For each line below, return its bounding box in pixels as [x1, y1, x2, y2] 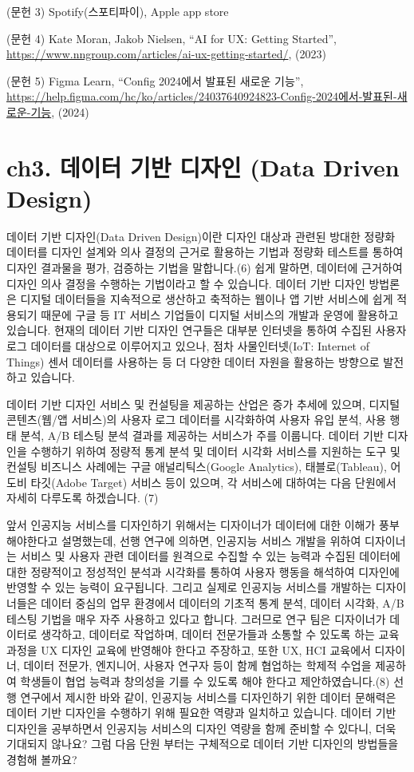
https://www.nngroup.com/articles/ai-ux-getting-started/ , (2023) [6, 46, 326, 62]
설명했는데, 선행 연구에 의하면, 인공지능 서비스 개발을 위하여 [61, 532, 361, 548]
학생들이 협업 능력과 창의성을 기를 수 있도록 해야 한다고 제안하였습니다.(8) [20, 672, 390, 689]
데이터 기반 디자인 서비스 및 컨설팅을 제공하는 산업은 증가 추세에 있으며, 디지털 [6, 395, 400, 412]
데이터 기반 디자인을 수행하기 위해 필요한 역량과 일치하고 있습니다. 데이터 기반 [6, 704, 396, 721]
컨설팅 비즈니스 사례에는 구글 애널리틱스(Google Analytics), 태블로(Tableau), [6, 458, 387, 475]
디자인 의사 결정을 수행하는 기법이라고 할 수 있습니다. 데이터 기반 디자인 [6, 275, 365, 291]
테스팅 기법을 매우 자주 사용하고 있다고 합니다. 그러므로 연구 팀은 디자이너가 [6, 610, 386, 627]
